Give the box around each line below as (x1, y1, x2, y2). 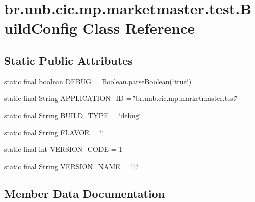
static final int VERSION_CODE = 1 (4, 144, 123, 155)
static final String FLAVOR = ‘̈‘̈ (4, 127, 104, 137)
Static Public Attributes (4, 52, 133, 68)
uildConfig (4, 18, 77, 38)
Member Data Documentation (4, 185, 165, 201)
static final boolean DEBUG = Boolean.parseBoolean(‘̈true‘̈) (4, 76, 192, 86)
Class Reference (82, 18, 195, 38)
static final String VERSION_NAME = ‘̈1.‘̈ (4, 161, 139, 171)
